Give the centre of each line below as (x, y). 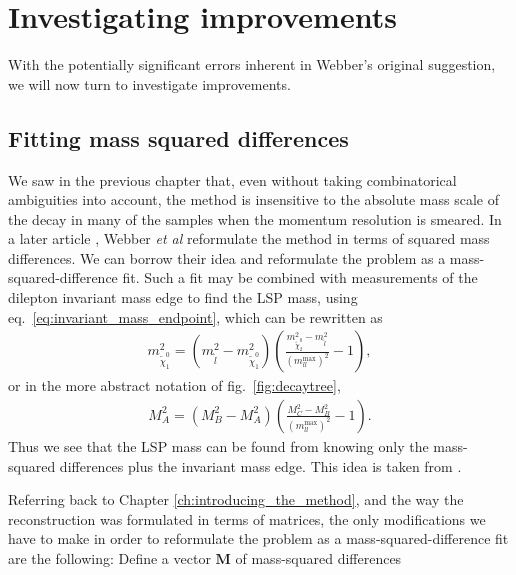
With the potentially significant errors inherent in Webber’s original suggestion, (252, 64)
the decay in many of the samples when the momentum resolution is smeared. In (255, 218)
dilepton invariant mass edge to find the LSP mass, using (183, 297)
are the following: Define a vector (109, 557)
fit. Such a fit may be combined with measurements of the (300, 277)
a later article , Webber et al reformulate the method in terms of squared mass (249, 238)
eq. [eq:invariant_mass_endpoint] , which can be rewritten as (195, 316)
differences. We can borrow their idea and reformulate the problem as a (227, 257)
